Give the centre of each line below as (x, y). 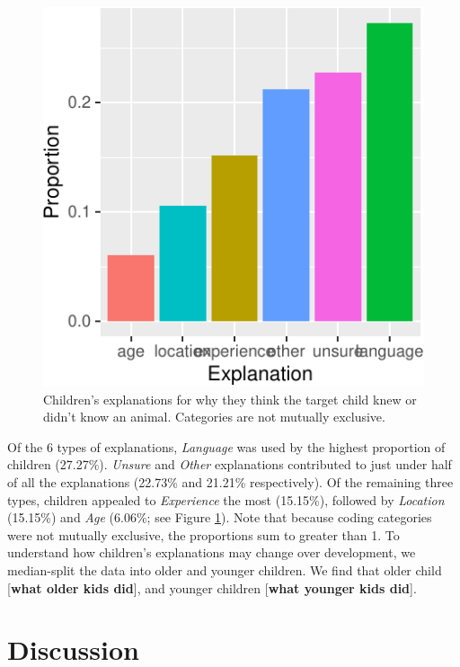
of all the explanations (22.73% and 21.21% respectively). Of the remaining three (230, 482)
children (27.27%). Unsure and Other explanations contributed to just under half (230, 464)
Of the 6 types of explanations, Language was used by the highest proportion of (226, 446)
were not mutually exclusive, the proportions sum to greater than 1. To (203, 534)
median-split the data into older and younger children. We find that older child (225, 569)
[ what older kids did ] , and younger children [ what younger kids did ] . (212, 587)
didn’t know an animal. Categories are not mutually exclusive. (214, 417)
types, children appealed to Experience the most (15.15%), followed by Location (226, 499)
